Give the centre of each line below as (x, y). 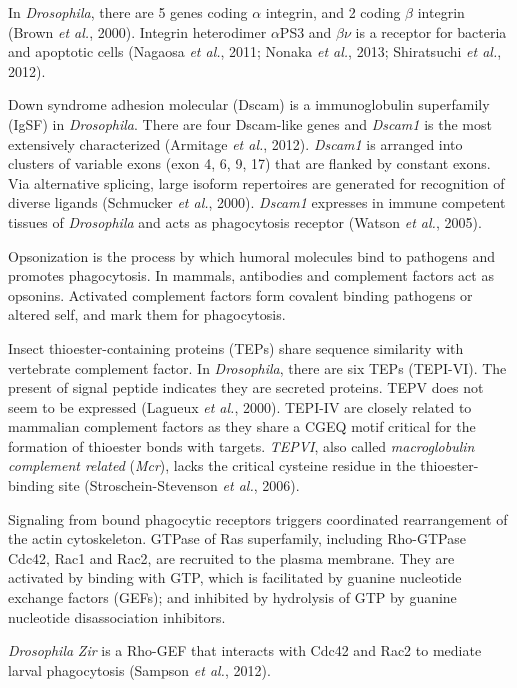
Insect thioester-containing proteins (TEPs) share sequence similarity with (236, 347)
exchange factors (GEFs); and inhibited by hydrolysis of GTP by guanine (232, 597)
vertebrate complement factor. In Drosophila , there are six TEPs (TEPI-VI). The (257, 367)
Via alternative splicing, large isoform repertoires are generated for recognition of (256, 182)
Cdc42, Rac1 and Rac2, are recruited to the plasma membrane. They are (231, 557)
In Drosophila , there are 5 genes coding (128, 12)
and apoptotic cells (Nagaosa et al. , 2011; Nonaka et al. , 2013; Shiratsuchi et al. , (255, 51)
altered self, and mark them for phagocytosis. (147, 314)
